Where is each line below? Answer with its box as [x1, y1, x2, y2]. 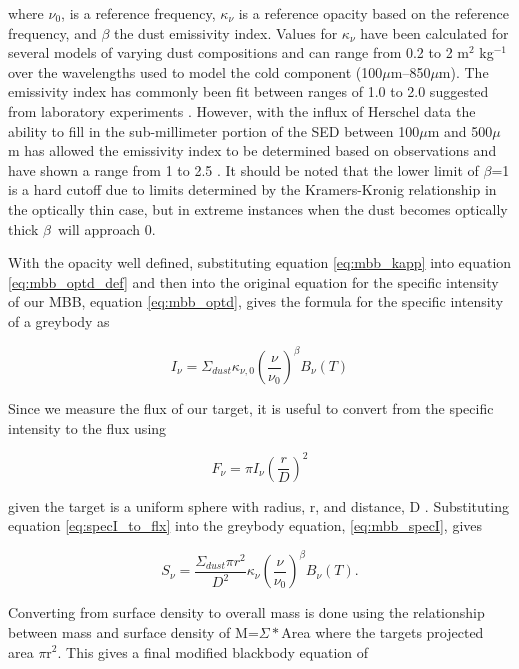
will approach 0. [57, 218, 156, 239]
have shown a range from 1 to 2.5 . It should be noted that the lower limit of [8, 159, 479, 180]
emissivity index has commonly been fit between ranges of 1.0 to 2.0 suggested [8, 81, 489, 102]
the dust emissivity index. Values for [114, 22, 338, 43]
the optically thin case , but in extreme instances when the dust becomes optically [8, 198, 508, 219]
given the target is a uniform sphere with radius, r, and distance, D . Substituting [8, 495, 509, 516]
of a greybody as [8, 310, 110, 331]
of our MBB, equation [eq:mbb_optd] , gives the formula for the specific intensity [8, 291, 504, 312]
